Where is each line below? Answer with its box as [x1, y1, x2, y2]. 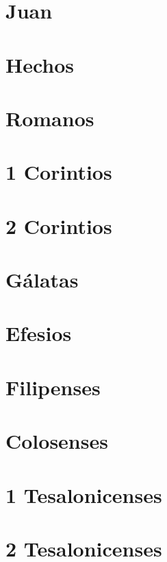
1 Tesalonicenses [5, 480, 162, 508]
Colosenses [5, 427, 108, 455]
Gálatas [5, 266, 79, 294]
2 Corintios [5, 211, 112, 239]
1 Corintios [5, 158, 112, 186]
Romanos [5, 104, 94, 132]
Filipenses [5, 373, 101, 401]
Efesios [5, 319, 72, 347]
